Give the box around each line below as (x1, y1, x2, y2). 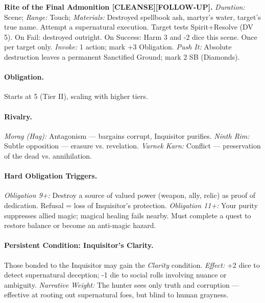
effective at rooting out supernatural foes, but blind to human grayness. (4, 289, 229, 300)
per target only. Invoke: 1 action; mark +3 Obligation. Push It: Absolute (4, 41, 232, 52)
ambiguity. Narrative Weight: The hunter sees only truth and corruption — (4, 279, 239, 290)
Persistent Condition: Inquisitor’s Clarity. (4, 240, 154, 250)
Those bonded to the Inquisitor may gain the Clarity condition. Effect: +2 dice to (4, 259, 260, 270)
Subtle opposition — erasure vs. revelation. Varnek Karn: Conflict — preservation (4, 140, 261, 151)
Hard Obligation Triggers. (4, 170, 98, 181)
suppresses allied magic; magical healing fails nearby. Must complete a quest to (4, 210, 251, 220)
